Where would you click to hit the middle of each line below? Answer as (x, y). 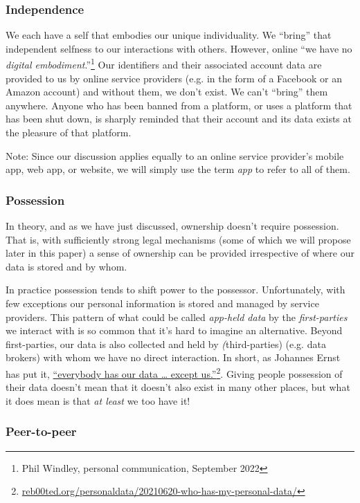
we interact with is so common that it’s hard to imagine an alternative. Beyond (174, 330)
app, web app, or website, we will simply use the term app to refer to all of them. (178, 169)
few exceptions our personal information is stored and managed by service (162, 303)
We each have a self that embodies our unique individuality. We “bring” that (169, 35)
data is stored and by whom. (66, 266)
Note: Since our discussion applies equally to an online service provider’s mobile (175, 155)
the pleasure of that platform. (69, 132)
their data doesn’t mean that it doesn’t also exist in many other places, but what (178, 387)
